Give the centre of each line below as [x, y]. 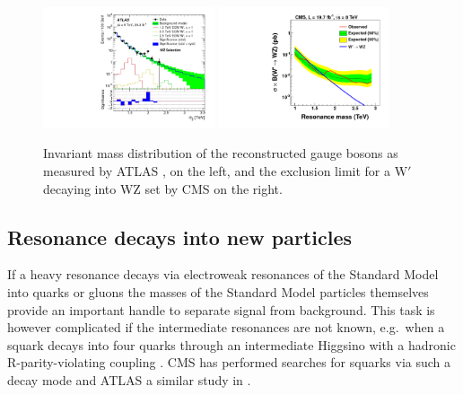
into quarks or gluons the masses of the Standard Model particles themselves [218, 292]
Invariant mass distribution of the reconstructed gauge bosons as [221, 153]
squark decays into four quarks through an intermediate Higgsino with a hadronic [231, 344]
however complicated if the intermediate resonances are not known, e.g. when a [226, 327]
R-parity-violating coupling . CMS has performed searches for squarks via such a [229, 362]
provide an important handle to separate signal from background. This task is [221, 309]
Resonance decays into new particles [179, 237]
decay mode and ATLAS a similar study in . [129, 379]
